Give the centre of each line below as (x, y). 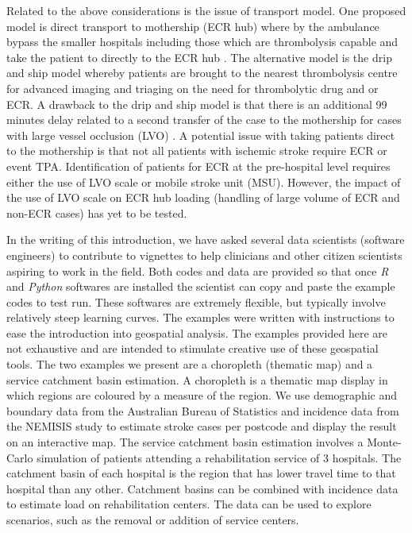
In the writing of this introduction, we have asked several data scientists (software (206, 239)
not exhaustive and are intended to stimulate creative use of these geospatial (193, 348)
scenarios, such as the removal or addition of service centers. (153, 519)
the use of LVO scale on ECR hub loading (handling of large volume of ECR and (203, 197)
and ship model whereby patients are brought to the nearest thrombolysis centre (202, 73)
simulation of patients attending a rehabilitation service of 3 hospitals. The (219, 457)
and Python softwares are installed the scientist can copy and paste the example (201, 286)
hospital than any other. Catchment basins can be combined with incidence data (202, 488)
